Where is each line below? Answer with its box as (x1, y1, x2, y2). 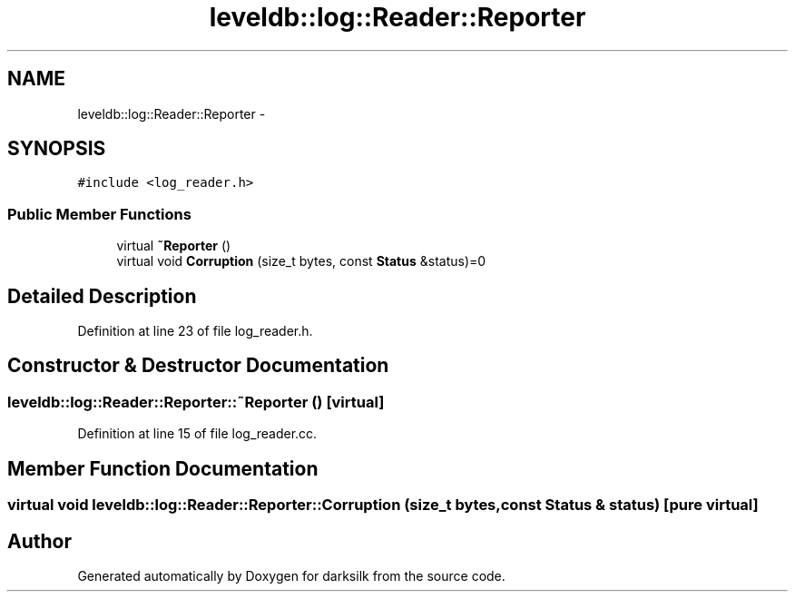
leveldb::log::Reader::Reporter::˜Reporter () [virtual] (7, 392, 385, 411)
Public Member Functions (7, 204, 191, 223)
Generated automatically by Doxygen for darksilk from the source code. (77, 567, 505, 584)
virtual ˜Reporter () (116, 238, 231, 254)
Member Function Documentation (7, 457, 319, 480)
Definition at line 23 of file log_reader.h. (77, 323, 313, 339)
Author (7, 529, 72, 553)
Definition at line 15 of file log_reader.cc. (77, 426, 318, 442)
